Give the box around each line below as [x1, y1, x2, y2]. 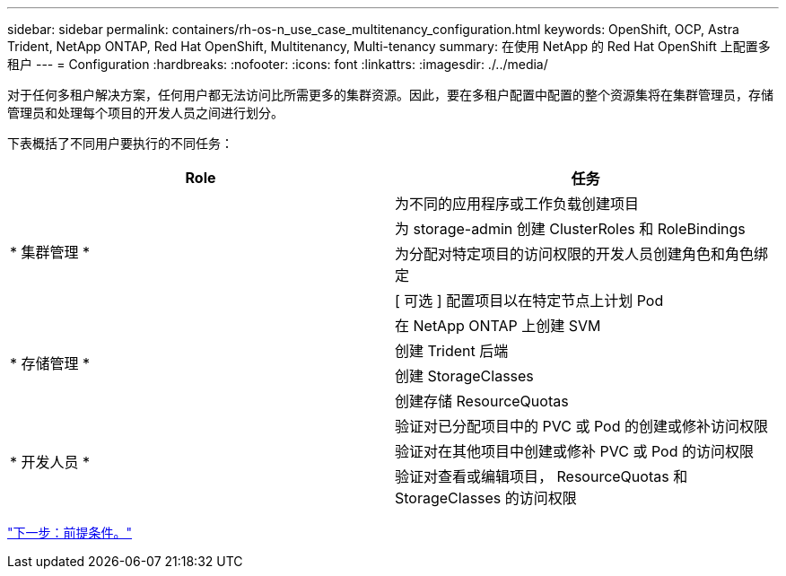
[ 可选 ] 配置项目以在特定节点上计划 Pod [395, 292, 664, 310]
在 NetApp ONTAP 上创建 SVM [395, 317, 601, 335]
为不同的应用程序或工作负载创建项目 [395, 195, 640, 213]
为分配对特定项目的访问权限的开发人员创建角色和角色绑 [395, 245, 769, 263]
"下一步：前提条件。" [7, 525, 133, 540]
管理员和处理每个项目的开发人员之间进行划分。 [7, 105, 284, 120]
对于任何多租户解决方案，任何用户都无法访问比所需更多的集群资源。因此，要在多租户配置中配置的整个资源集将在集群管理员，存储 [7, 87, 773, 102]
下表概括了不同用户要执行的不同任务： [7, 135, 233, 151]
